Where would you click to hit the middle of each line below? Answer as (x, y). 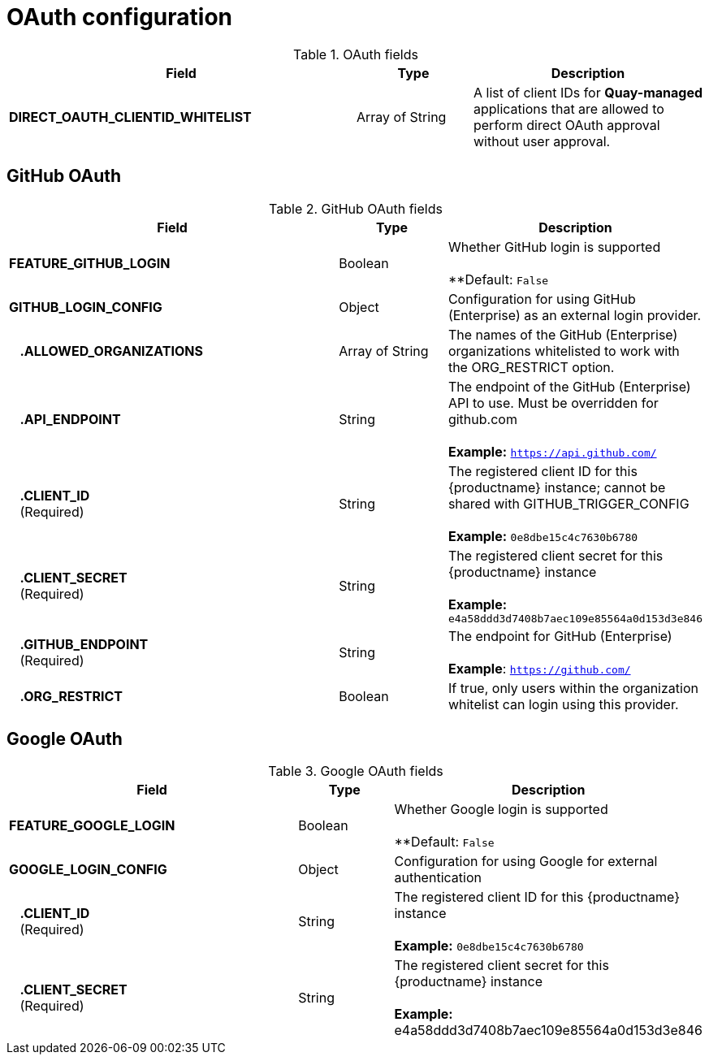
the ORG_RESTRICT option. (531, 367)
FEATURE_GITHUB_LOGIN (90, 263)
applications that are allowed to (568, 108)
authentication (438, 878)
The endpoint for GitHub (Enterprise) (560, 636)
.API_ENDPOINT (70, 419)
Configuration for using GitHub (542, 299)
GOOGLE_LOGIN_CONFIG (88, 870)
